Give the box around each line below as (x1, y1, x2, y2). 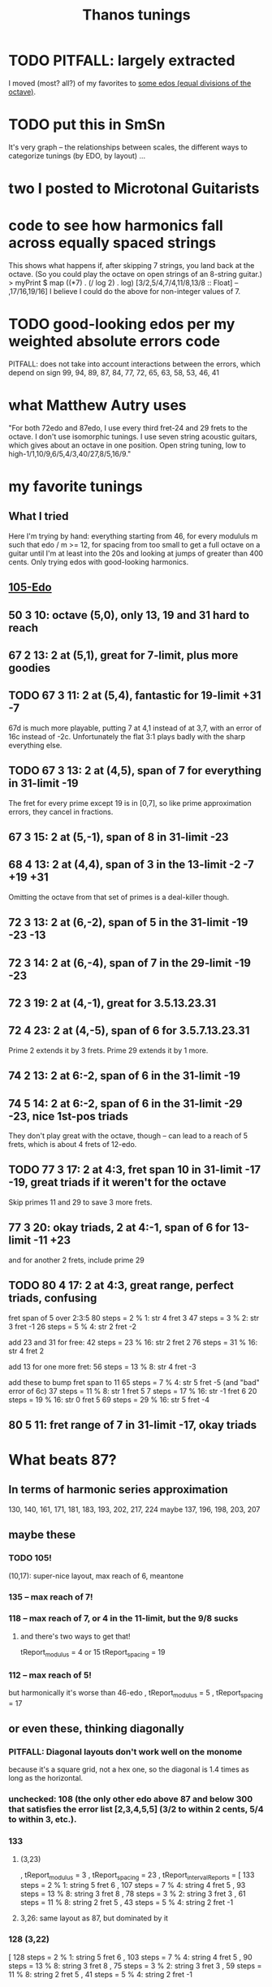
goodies (8, 661, 51, 675)
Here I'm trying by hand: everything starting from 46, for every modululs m (8, 530, 258, 541)
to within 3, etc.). (8, 1814, 77, 1825)
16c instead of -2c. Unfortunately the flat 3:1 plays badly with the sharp (8, 731, 246, 741)
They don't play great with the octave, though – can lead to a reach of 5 (8, 1131, 248, 1141)
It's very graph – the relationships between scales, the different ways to (8, 142, 248, 152)
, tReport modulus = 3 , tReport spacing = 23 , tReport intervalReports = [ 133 (19, 1870, 255, 1881)
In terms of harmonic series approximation (8, 1483, 229, 1496)
